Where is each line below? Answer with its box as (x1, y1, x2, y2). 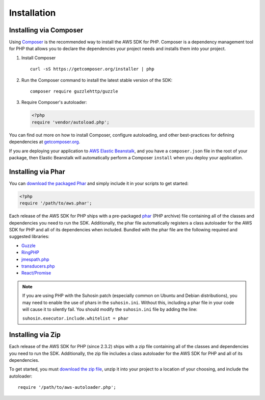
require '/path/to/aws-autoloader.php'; (18, 385, 116, 390)
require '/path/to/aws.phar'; (19, 200, 92, 206)
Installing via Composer (9, 26, 83, 34)
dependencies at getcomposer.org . (9, 139, 80, 145)
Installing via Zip (9, 331, 61, 339)
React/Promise (21, 270, 52, 276)
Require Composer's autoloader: (21, 100, 87, 105)
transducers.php (21, 263, 55, 269)
